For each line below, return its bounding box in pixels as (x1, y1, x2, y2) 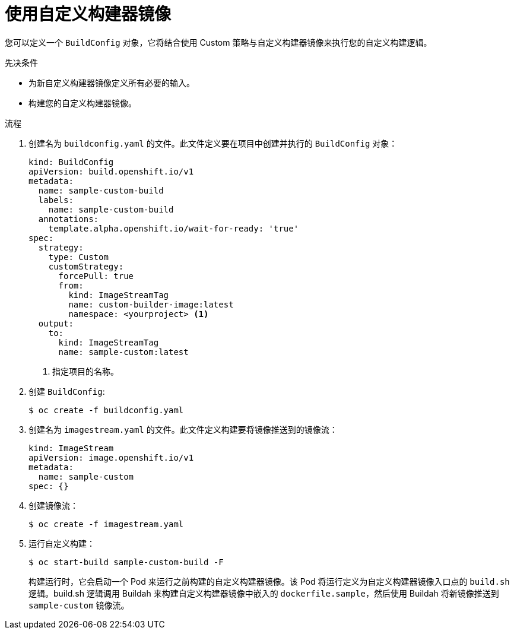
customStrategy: (48, 261, 124, 271)
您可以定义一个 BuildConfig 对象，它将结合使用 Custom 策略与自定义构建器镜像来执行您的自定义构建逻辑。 (5, 37, 432, 47)
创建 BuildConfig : (28, 386, 105, 397)
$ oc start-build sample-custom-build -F (28, 557, 224, 567)
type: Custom (48, 252, 109, 262)
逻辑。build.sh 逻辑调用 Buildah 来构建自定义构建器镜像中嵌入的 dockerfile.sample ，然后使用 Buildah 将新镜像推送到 (28, 588, 499, 598)
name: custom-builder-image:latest (68, 299, 234, 309)
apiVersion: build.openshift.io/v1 (28, 166, 194, 176)
